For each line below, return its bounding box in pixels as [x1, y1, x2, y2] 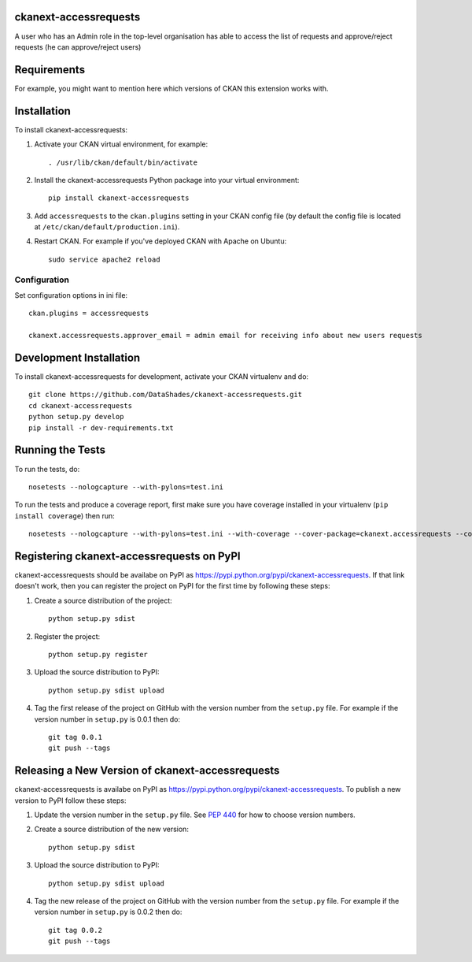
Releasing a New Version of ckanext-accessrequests [14, 764, 280, 778]
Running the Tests [14, 444, 106, 457]
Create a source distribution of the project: [34, 596, 172, 605]
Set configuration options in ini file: [14, 290, 128, 299]
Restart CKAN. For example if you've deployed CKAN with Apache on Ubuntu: [34, 236, 287, 246]
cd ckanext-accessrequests [28, 401, 133, 410]
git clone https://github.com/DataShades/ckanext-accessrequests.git [28, 390, 303, 399]
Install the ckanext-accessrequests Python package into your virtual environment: [34, 175, 300, 184]
